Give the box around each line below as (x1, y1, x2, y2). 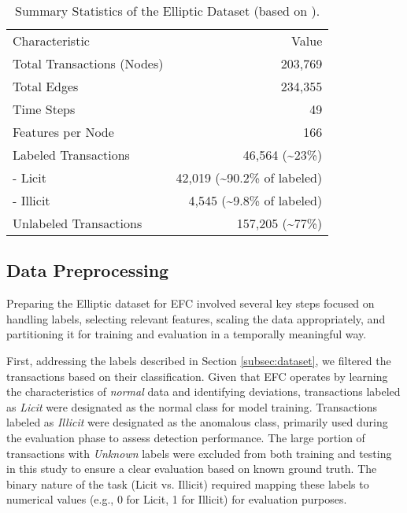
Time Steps (13, 100, 76, 118)
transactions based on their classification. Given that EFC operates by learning (6, 367, 388, 384)
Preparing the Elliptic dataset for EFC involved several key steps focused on (6, 295, 375, 312)
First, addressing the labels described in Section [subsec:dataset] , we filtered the (6, 352, 391, 368)
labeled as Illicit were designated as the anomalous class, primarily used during (6, 414, 388, 430)
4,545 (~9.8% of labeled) (188, 191, 323, 209)
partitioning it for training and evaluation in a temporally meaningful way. (6, 326, 367, 342)
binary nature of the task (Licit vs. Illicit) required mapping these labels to (6, 475, 369, 492)
